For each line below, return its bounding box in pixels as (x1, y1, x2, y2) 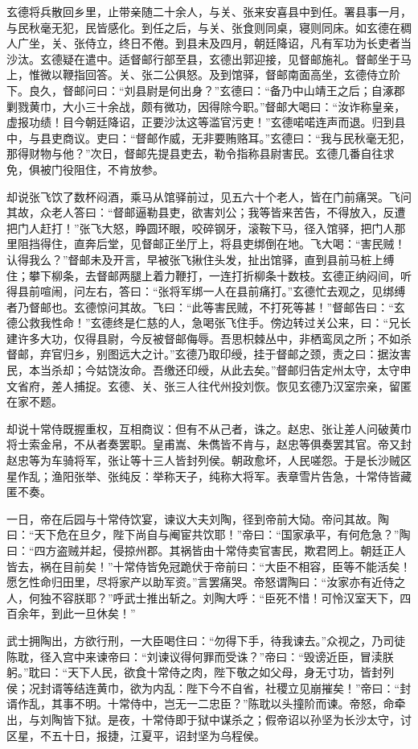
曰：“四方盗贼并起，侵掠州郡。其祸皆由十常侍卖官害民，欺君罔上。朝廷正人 (6, 542, 406, 558)
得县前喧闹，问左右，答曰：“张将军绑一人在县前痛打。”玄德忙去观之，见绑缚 (6, 283, 406, 300)
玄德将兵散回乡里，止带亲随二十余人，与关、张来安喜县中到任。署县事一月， (6, 3, 412, 19)
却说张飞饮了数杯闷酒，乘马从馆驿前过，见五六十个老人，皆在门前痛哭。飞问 (6, 188, 412, 205)
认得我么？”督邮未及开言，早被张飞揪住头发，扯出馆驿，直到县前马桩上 (6, 250, 383, 267)
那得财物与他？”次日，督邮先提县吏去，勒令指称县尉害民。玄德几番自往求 (6, 145, 395, 162)
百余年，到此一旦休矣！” (6, 605, 136, 622)
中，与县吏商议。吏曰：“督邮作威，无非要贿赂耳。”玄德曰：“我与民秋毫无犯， (6, 129, 411, 146)
